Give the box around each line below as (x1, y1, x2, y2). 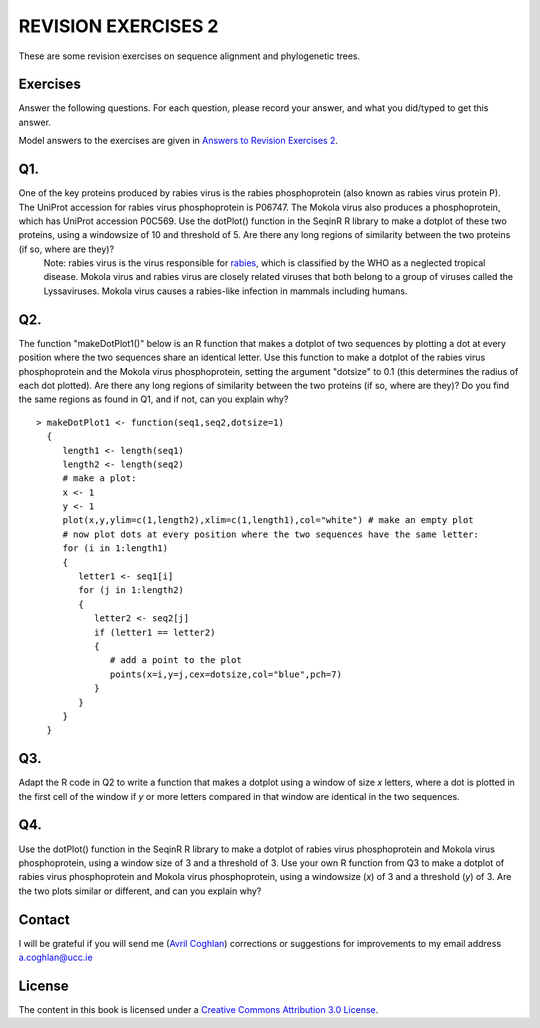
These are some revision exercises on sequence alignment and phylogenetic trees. (18, 50, 361, 62)
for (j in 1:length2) (78, 585, 185, 596)
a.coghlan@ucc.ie (18, 951, 94, 963)
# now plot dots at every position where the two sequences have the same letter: (62, 528, 480, 540)
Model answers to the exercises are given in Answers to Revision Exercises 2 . (18, 135, 339, 147)
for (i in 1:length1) (62, 543, 169, 554)
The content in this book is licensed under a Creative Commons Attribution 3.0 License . (18, 1003, 379, 1015)
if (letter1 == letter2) (93, 626, 216, 638)
